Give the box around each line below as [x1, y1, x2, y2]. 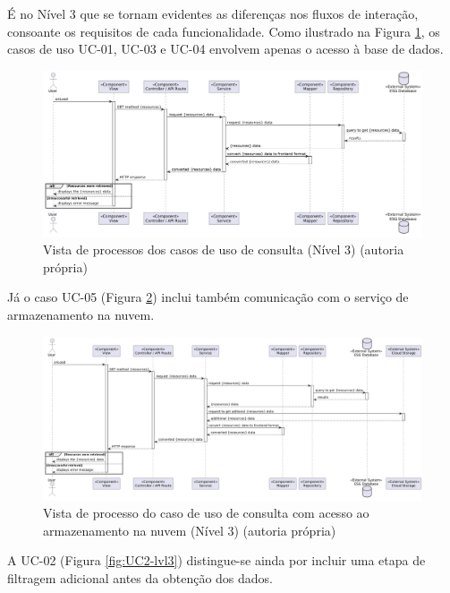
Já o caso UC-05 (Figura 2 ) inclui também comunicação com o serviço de [7, 288, 409, 306]
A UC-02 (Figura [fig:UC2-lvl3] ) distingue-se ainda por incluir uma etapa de [7, 551, 426, 570]
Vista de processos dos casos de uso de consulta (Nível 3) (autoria [43, 240, 404, 259]
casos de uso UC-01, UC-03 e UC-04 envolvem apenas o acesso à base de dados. [7, 39, 444, 58]
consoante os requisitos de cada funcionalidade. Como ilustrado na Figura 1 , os [7, 21, 440, 40]
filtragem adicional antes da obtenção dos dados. [7, 569, 273, 588]
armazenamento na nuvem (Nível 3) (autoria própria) [43, 520, 336, 539]
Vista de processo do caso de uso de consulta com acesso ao [43, 503, 369, 522]
